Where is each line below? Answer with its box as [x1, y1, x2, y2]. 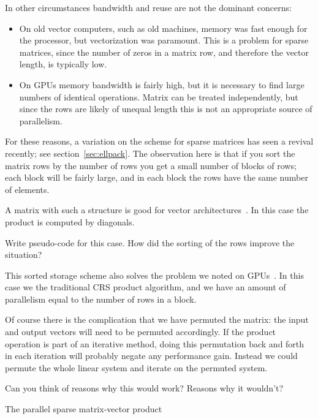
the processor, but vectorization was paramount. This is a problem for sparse [19, 34, 309, 47]
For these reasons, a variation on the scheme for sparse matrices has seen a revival [5, 135, 314, 148]
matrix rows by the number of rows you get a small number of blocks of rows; [5, 159, 297, 172]
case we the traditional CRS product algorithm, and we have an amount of [5, 281, 286, 293]
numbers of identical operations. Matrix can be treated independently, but [19, 90, 298, 103]
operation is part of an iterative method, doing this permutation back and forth [5, 337, 305, 350]
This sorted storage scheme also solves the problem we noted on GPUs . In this [5, 268, 304, 281]
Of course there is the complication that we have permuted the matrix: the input [5, 313, 309, 326]
